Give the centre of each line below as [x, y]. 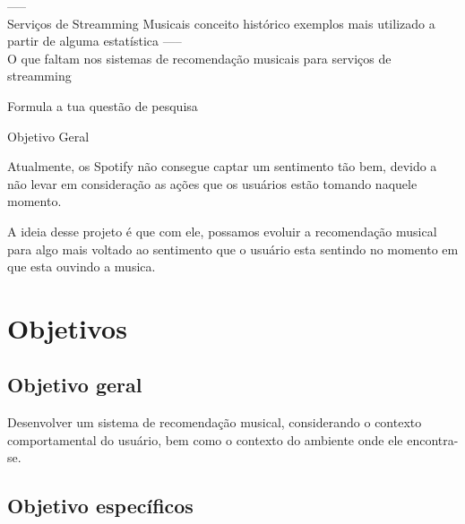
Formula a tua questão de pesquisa [103, 105]
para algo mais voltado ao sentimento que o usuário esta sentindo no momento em [233, 249]
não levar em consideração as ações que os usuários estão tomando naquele [212, 183]
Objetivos [67, 327]
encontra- [433, 439]
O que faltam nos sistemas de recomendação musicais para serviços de [199, 58]
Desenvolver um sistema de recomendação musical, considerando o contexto [215, 422]
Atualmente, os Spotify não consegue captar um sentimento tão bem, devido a [222, 166]
